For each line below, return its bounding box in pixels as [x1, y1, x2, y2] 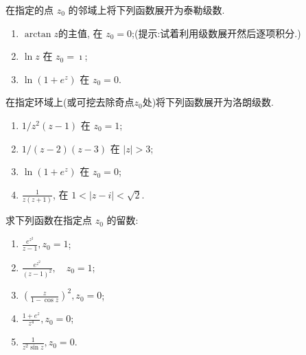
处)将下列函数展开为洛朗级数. [142, 95, 274, 109]
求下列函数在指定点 [5, 213, 92, 227]
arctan [24, 29, 51, 39]
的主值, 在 [58, 25, 103, 40]
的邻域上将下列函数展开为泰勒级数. [68, 3, 225, 16]
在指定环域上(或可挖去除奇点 [5, 95, 134, 109]
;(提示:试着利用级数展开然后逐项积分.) [132, 25, 301, 40]
